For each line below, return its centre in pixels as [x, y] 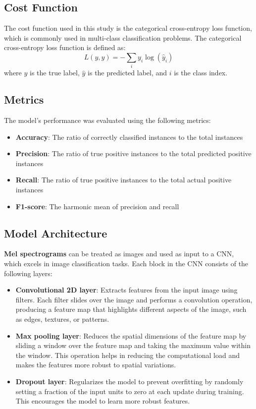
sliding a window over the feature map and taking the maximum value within [133, 345]
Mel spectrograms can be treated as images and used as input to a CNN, [119, 254]
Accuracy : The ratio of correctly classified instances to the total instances [129, 137]
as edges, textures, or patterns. [62, 319]
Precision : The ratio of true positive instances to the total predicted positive [133, 153]
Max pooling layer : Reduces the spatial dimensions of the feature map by [131, 335]
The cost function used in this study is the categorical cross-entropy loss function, [128, 28]
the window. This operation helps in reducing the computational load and [128, 355]
